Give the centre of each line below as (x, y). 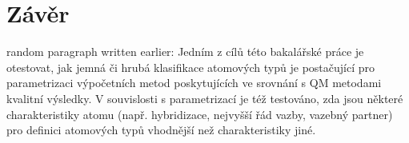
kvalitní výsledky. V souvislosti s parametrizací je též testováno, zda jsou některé (205, 98)
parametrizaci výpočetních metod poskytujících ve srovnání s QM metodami (194, 83)
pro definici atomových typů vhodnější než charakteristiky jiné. (161, 130)
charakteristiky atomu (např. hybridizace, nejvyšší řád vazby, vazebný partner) (200, 114)
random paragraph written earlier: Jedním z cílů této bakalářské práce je (185, 52)
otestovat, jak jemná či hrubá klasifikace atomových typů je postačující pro (190, 67)
